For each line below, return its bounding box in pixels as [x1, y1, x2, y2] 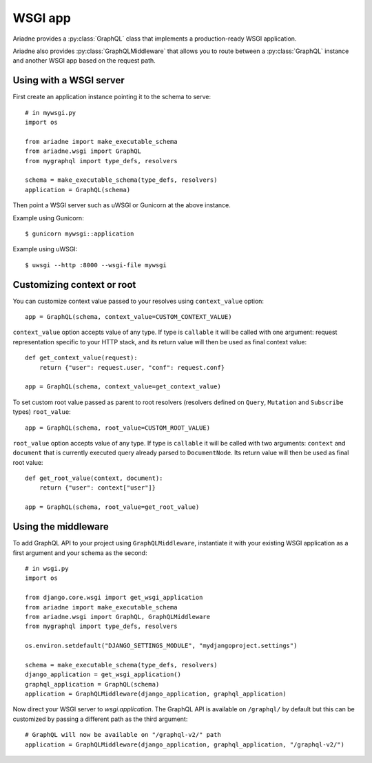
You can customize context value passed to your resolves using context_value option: [12, 297, 265, 305]
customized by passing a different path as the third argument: [12, 715, 188, 723]
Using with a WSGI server [12, 74, 125, 86]
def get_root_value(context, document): [25, 474, 163, 482]
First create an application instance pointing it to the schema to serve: [12, 93, 211, 101]
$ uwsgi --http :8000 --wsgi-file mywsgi [25, 261, 167, 269]
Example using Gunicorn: [12, 213, 84, 222]
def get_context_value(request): [25, 354, 138, 362]
